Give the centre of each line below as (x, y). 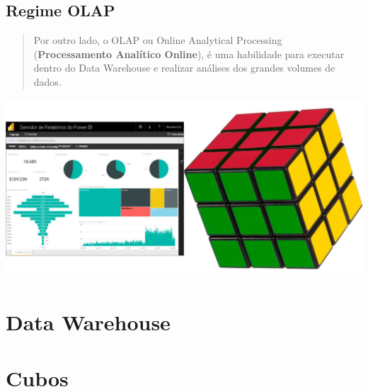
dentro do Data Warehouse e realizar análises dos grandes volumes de (184, 68)
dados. (47, 81)
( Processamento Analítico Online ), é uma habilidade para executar (189, 54)
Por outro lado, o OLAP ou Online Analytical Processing (158, 40)
